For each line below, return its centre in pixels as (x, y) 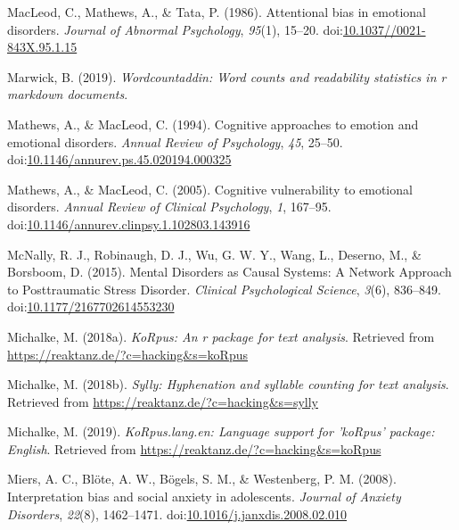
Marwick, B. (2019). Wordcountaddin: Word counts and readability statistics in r (227, 76)
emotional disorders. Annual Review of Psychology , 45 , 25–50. (175, 141)
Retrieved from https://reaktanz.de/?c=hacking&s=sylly (163, 401)
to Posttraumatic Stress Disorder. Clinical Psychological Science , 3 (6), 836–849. (224, 289)
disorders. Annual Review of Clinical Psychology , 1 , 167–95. (169, 207)
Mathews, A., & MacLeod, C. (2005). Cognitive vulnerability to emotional (210, 189)
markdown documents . (68, 94)
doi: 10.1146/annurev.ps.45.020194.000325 (119, 159)
